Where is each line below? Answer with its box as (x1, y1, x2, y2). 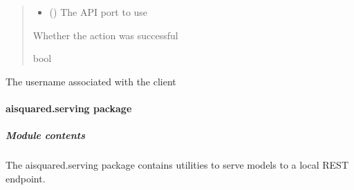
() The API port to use (49, 5, 148, 19)
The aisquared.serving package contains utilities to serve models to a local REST (6, 158, 348, 172)
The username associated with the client (6, 74, 176, 88)
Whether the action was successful (32, 28, 178, 42)
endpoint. (6, 171, 46, 185)
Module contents (6, 128, 85, 142)
